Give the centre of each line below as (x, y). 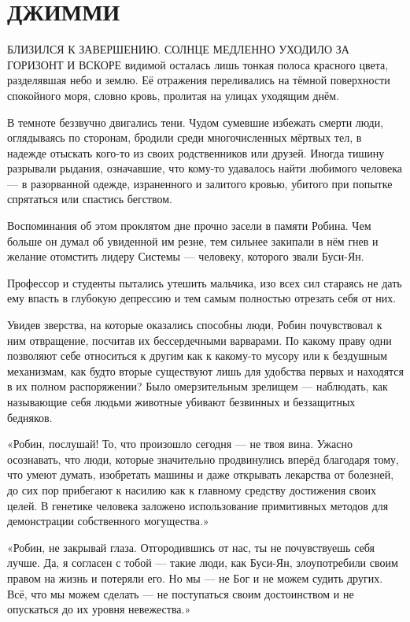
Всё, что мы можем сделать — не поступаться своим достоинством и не (181, 593)
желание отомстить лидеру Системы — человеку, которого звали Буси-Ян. (186, 256)
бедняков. (30, 417)
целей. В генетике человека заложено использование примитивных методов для (198, 505)
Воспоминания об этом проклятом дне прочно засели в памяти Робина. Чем (189, 226)
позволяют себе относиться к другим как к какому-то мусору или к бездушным (198, 355)
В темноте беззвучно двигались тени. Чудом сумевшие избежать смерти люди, (196, 122)
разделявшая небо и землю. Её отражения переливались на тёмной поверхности (199, 80)
